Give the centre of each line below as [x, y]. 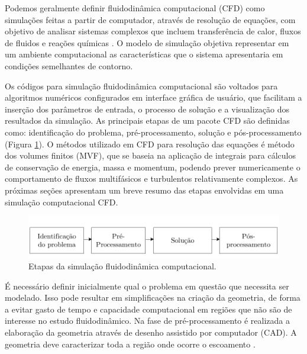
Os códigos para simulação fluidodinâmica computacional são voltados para [141, 86]
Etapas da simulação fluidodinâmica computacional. [122, 266]
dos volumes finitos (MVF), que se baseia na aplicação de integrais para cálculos [150, 155]
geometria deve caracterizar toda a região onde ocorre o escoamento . [130, 344]
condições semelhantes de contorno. [69, 65]
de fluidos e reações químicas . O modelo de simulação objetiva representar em [147, 42]
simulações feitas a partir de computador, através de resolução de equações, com [150, 19]
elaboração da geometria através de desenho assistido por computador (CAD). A [151, 332]
